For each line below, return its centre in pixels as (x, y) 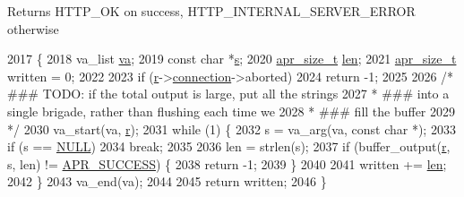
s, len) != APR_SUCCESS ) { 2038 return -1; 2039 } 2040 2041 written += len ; (227, 163)
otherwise (33, 28)
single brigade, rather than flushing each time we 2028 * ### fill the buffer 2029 (232, 111)
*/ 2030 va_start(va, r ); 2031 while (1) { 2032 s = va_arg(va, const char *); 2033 (232, 128)
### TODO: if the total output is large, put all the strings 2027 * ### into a (228, 94)
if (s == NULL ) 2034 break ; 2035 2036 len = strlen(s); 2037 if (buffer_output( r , (229, 146)
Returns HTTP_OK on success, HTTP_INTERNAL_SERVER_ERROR (211, 11)
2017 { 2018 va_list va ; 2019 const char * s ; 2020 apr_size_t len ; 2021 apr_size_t (232, 59)
